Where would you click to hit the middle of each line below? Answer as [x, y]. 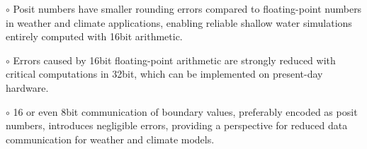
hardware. [27, 87]
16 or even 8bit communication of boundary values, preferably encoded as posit [185, 111]
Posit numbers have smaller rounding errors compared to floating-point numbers [187, 8]
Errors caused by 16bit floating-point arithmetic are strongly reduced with [174, 60]
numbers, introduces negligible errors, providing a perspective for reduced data [177, 125]
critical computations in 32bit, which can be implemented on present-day [164, 74]
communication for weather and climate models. [110, 139]
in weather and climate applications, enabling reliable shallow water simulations [179, 22]
